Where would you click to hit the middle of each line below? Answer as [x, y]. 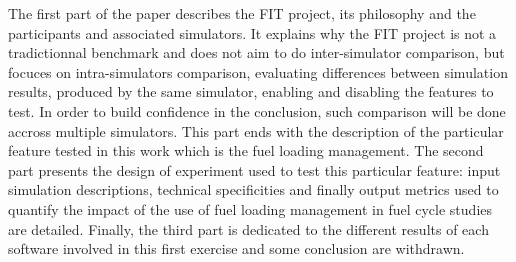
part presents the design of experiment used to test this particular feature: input [254, 169]
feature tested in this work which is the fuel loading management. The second [246, 150]
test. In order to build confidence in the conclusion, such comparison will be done [257, 110]
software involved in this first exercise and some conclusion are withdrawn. [236, 248]
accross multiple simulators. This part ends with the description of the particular [256, 130]
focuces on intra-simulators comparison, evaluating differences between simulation [258, 71]
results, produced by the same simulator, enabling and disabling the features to [251, 91]
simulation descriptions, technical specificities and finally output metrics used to [253, 189]
